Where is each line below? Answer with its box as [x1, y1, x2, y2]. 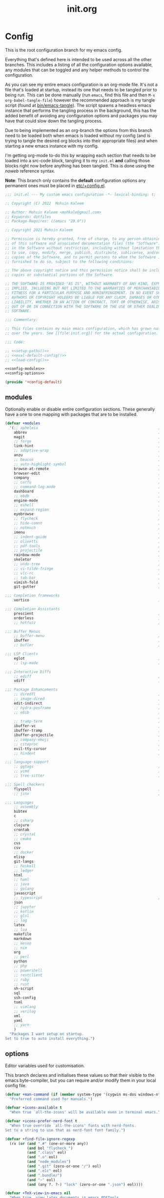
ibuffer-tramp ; [14, 728, 161, 733]
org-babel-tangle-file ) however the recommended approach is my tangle [5, 97, 155, 103]
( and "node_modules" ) [26, 1159, 71, 1164]
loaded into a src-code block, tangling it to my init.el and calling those [5, 157, 150, 163]
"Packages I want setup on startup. [9, 1032, 84, 1037]
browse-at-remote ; [14, 466, 161, 471]
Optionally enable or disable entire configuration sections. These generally [5, 406, 155, 412]
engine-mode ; [14, 498, 161, 503]
